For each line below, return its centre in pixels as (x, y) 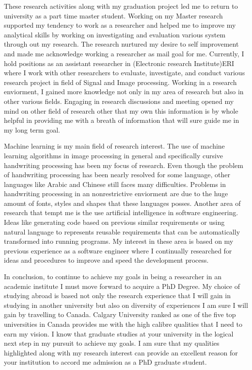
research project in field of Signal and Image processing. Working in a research (120, 82)
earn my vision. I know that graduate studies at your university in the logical (119, 333)
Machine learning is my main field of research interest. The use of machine (114, 146)
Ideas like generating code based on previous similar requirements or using (114, 222)
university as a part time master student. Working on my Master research (113, 15)
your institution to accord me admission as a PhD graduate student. (105, 362)
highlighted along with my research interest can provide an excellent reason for (121, 352)
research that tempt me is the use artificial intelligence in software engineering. (121, 212)
